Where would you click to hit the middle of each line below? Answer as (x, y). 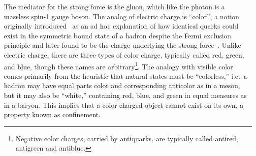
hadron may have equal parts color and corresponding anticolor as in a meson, (122, 85)
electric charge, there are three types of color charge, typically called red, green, (124, 54)
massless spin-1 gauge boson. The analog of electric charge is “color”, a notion (122, 16)
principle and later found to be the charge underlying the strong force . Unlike (123, 45)
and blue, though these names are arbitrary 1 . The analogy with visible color (119, 65)
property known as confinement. (52, 114)
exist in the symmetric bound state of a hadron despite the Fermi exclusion (118, 35)
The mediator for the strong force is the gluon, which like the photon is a (114, 6)
